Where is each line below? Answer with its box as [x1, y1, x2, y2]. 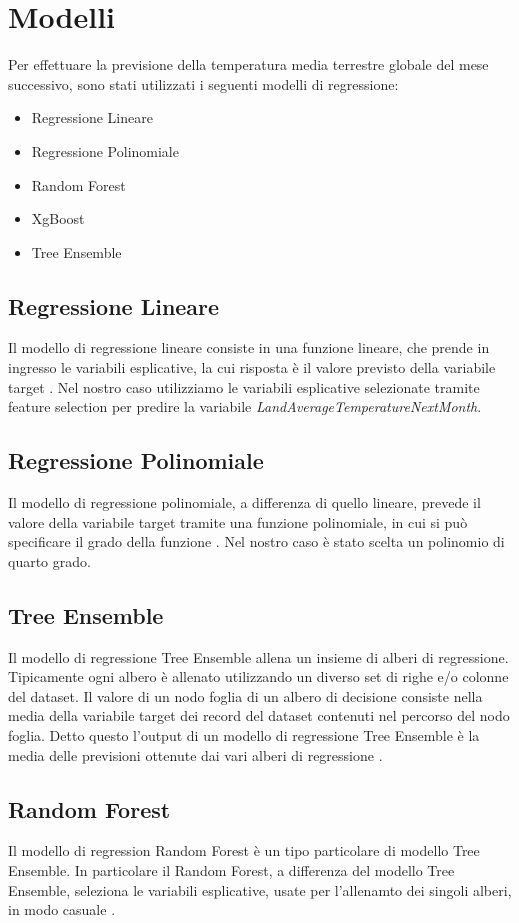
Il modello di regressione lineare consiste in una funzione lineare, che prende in [8, 337, 490, 358]
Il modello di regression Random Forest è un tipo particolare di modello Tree [8, 840, 480, 861]
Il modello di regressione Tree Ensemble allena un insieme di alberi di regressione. [8, 646, 509, 667]
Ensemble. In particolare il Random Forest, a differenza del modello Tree [8, 860, 455, 880]
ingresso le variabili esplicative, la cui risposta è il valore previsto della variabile [8, 357, 496, 378]
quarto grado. [8, 550, 91, 571]
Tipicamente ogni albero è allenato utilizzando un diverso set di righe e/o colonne [8, 666, 509, 687]
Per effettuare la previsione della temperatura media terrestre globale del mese [8, 54, 489, 75]
